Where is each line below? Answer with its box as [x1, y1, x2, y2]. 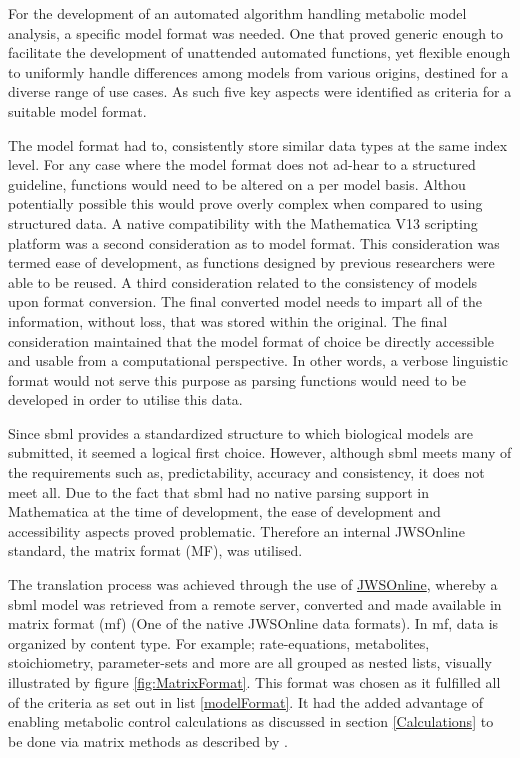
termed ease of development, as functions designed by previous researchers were [8, 252, 495, 273]
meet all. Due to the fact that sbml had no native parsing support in [8, 481, 429, 502]
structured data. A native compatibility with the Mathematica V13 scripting [8, 212, 478, 233]
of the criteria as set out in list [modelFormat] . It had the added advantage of [8, 691, 484, 712]
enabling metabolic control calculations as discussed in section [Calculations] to [8, 711, 494, 732]
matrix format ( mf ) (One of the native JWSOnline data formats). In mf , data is [8, 613, 499, 634]
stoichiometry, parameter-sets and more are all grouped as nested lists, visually [8, 652, 492, 673]
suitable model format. [8, 100, 147, 121]
